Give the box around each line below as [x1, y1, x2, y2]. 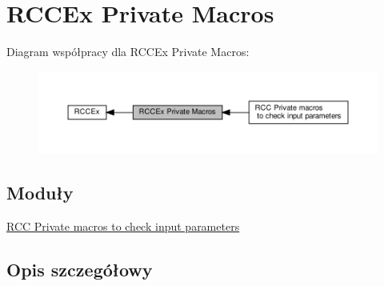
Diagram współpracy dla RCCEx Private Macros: [6, 43, 250, 60]
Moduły [6, 180, 74, 205]
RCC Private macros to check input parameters [6, 218, 240, 235]
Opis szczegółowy [6, 257, 153, 282]
